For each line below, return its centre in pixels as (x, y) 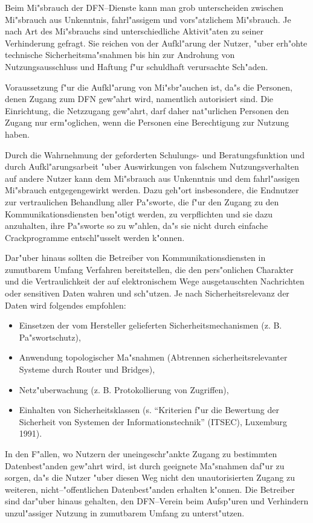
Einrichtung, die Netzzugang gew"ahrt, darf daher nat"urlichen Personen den (147, 110)
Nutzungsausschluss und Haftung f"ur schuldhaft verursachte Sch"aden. (137, 66)
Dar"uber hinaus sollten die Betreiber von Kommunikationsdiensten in (135, 258)
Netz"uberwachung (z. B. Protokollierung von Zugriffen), (124, 389)
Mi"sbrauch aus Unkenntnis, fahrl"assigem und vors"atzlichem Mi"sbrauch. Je (148, 19)
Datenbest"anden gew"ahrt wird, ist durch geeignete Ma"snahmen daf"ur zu (145, 465)
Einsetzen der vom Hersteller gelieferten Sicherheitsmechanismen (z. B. (150, 325)
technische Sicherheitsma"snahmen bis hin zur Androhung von (120, 55)
